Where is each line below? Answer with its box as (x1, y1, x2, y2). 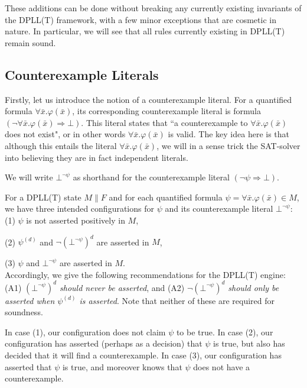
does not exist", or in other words (5, 128, 126, 140)
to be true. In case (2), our (176, 325, 273, 338)
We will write (5, 171, 53, 183)
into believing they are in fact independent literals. (5, 151, 188, 163)
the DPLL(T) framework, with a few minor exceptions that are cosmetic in (5, 13, 276, 25)
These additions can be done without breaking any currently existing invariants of (5, 2, 302, 14)
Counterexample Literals (5, 65, 159, 83)
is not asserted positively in (26, 214, 125, 226)
